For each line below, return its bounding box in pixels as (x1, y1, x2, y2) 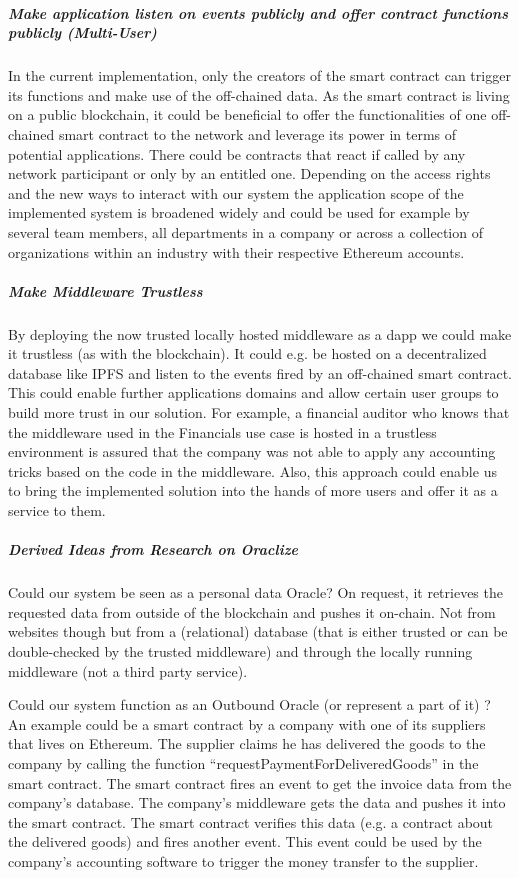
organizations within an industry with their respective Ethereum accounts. (8, 241, 465, 262)
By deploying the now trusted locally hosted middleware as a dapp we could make (8, 323, 512, 344)
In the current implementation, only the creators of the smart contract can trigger (8, 65, 511, 86)
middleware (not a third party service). (8, 660, 248, 681)
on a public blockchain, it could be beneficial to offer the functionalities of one (8, 104, 487, 125)
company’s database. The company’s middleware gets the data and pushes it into (8, 792, 506, 813)
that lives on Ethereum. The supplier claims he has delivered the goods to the (8, 733, 486, 754)
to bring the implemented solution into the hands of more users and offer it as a (8, 480, 498, 501)
